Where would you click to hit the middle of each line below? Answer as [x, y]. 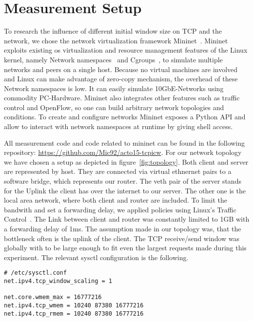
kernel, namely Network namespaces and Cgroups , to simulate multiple [113, 59]
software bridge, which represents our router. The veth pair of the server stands [123, 181]
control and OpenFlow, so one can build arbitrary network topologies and [114, 107]
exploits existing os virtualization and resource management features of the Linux [126, 50]
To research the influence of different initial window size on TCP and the [113, 31]
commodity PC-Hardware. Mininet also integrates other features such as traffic [122, 98]
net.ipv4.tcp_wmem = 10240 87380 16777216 [74, 305]
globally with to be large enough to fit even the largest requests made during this [125, 248]
